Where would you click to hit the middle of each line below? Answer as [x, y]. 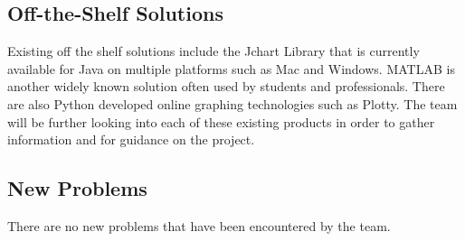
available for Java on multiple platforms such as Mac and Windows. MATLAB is [231, 68]
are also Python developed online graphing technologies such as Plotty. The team [232, 103]
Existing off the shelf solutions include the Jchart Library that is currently [214, 51]
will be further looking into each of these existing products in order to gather [221, 121]
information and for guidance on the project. [131, 139]
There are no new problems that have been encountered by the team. [199, 225]
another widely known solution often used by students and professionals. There [226, 86]
